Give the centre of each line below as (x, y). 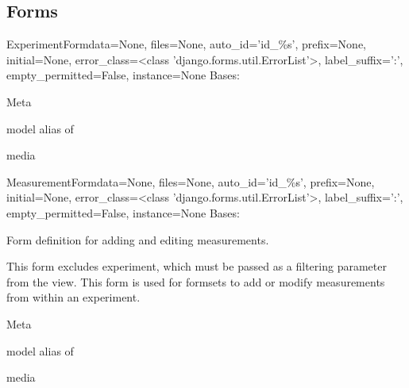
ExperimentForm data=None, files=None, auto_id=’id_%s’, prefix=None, (187, 44)
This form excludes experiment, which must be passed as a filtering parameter (197, 266)
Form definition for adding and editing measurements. (138, 239)
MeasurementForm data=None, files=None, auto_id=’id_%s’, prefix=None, (191, 181)
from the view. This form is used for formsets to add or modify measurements (196, 281)
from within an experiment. (73, 297)
